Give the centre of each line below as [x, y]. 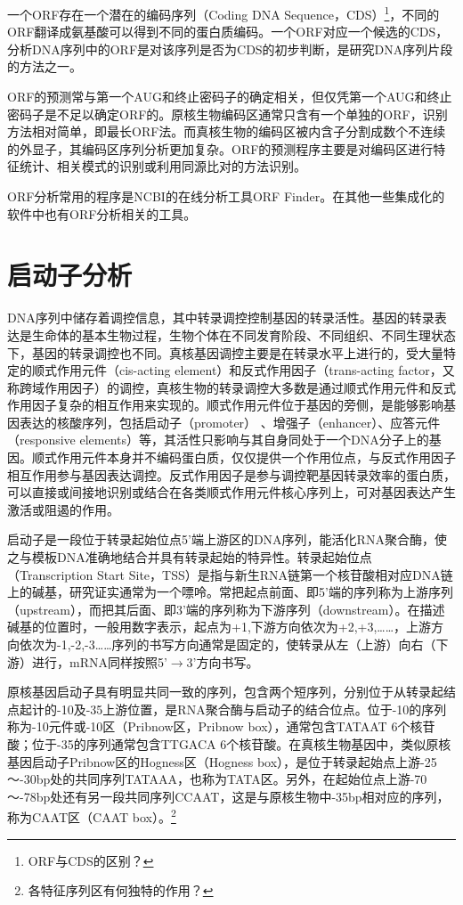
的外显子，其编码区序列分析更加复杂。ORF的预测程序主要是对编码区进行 [220, 148]
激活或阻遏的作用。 [63, 509]
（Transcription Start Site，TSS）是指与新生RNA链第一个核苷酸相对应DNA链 [230, 574]
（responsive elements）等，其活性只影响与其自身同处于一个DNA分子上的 [218, 440]
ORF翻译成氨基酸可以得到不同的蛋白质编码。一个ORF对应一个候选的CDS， [228, 32]
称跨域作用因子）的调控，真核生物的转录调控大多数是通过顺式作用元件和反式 [231, 387]
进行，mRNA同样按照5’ [99, 661]
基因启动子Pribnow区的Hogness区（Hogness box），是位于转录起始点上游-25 [222, 761]
